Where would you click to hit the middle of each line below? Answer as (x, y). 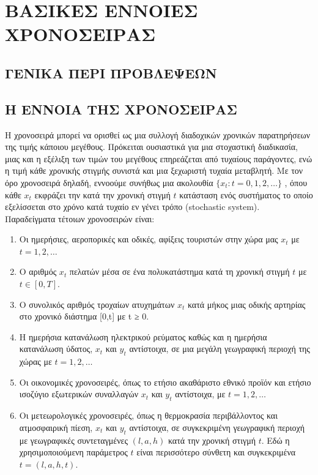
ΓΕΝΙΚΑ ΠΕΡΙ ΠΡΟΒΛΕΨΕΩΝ (111, 73)
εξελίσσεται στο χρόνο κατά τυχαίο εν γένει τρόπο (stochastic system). (132, 207)
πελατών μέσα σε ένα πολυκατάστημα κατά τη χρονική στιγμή (179, 271)
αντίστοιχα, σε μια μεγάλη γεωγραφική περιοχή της (220, 349)
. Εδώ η (275, 440)
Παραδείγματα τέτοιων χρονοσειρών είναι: (80, 218)
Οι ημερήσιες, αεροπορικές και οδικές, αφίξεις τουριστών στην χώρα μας (149, 239)
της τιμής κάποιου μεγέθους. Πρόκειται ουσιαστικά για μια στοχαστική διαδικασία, (151, 147)
